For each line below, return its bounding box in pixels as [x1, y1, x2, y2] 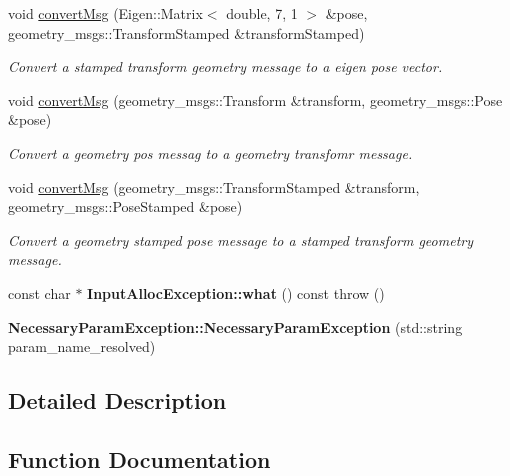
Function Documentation [8, 443, 271, 474]
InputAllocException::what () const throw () [87, 282, 385, 303]
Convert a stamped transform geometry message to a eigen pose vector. [8, 56, 443, 77]
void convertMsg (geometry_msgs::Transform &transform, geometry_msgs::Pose [8, 89, 503, 110]
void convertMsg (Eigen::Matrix [8, 3, 203, 23]
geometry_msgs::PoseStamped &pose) [8, 196, 243, 217]
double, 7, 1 [226, 3, 298, 23]
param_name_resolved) [8, 336, 156, 357]
